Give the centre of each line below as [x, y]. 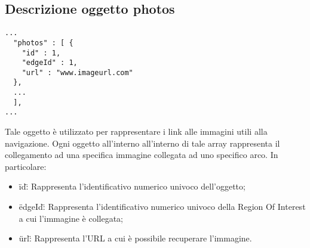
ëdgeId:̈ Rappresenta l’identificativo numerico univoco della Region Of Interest [162, 207]
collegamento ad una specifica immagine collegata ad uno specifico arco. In [142, 155]
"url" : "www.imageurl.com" [77, 72]
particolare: [26, 166]
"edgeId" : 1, [50, 63]
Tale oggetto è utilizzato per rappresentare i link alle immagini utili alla [136, 131]
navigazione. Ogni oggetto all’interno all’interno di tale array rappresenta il [142, 143]
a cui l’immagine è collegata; [71, 218]
